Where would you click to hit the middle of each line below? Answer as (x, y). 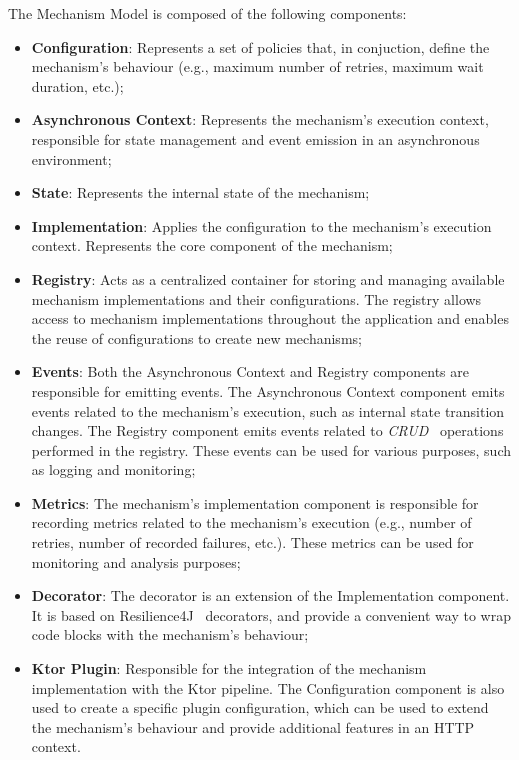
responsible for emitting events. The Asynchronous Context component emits (268, 390)
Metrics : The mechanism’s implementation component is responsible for (255, 502)
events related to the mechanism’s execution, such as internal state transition (268, 410)
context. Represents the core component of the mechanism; (212, 245)
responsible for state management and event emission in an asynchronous (255, 138)
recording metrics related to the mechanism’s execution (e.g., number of (251, 522)
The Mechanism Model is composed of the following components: (207, 13)
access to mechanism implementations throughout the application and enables (270, 318)
